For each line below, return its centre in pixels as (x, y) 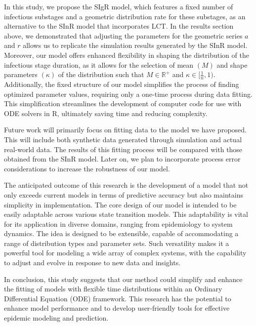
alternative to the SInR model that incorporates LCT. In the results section (119, 26)
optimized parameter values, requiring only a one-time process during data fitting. (128, 94)
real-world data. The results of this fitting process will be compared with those (123, 149)
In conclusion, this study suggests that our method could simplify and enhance (123, 279)
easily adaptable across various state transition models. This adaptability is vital (126, 214)
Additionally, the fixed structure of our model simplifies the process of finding (122, 84)
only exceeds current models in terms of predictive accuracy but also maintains (124, 194)
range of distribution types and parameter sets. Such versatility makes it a (117, 243)
